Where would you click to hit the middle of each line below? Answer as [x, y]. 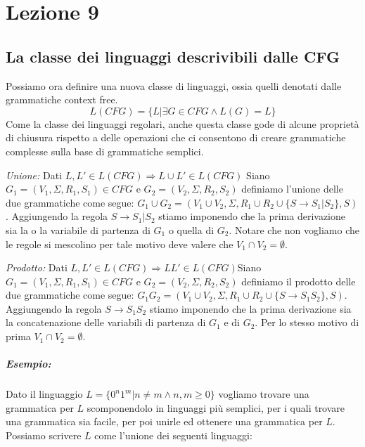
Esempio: [28, 364]
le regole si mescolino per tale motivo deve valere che [120, 244]
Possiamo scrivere [44, 435]
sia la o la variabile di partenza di [78, 229]
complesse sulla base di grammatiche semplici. [105, 151]
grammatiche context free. [62, 99]
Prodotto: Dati [37, 267]
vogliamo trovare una [264, 394]
